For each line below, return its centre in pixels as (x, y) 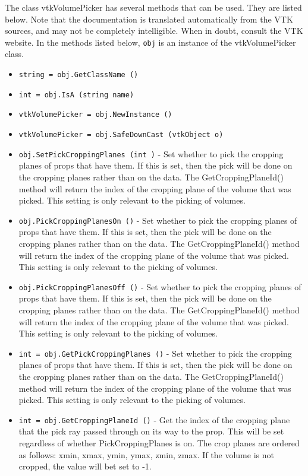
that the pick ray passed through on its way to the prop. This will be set (151, 431)
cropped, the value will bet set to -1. (85, 466)
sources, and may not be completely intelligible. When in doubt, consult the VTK (154, 31)
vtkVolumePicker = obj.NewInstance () (95, 115)
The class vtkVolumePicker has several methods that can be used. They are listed (153, 7)
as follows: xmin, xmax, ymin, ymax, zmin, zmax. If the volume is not (146, 454)
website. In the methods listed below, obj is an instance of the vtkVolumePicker (150, 42)
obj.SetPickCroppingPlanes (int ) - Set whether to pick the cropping (151, 153)
